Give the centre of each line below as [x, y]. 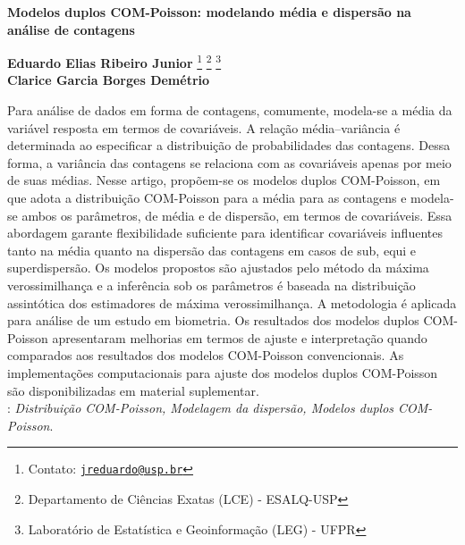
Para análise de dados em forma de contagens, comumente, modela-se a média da [230, 110]
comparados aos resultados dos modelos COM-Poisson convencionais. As [206, 355]
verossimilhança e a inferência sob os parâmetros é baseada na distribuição [211, 285]
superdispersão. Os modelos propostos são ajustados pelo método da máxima [218, 268]
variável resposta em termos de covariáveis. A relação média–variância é [204, 127]
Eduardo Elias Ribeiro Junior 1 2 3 [114, 61]
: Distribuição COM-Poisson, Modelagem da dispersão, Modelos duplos [201, 408]
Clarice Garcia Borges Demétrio [109, 80]
